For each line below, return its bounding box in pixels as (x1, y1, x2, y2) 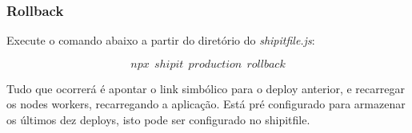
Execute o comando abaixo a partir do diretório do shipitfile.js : (6, 32, 315, 49)
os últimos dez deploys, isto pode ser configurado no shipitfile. (6, 111, 310, 127)
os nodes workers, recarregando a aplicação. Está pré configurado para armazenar (6, 96, 406, 112)
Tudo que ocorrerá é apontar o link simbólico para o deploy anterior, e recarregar (6, 80, 405, 96)
